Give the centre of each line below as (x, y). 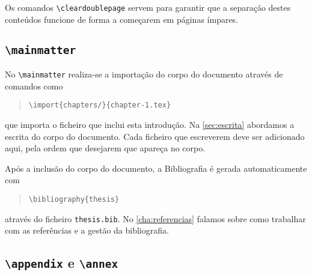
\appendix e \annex (62, 263)
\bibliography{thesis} (74, 199)
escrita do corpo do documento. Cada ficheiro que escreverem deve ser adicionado (155, 136)
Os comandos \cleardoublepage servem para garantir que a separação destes (148, 7)
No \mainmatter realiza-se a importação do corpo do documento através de (144, 74)
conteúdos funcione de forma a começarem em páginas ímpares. (122, 19)
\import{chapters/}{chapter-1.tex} (100, 105)
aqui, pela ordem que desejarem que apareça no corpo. (105, 148)
